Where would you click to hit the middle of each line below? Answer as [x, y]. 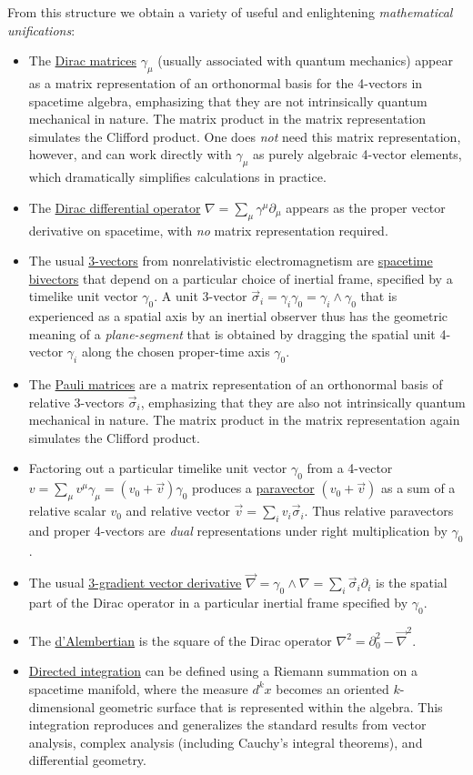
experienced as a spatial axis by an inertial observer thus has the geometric [238, 316]
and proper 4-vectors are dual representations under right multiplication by [238, 530]
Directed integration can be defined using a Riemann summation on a [223, 671]
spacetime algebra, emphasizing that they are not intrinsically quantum [228, 101]
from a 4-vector [350, 468]
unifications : [41, 30]
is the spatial [412, 583]
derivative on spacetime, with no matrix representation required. [208, 230]
